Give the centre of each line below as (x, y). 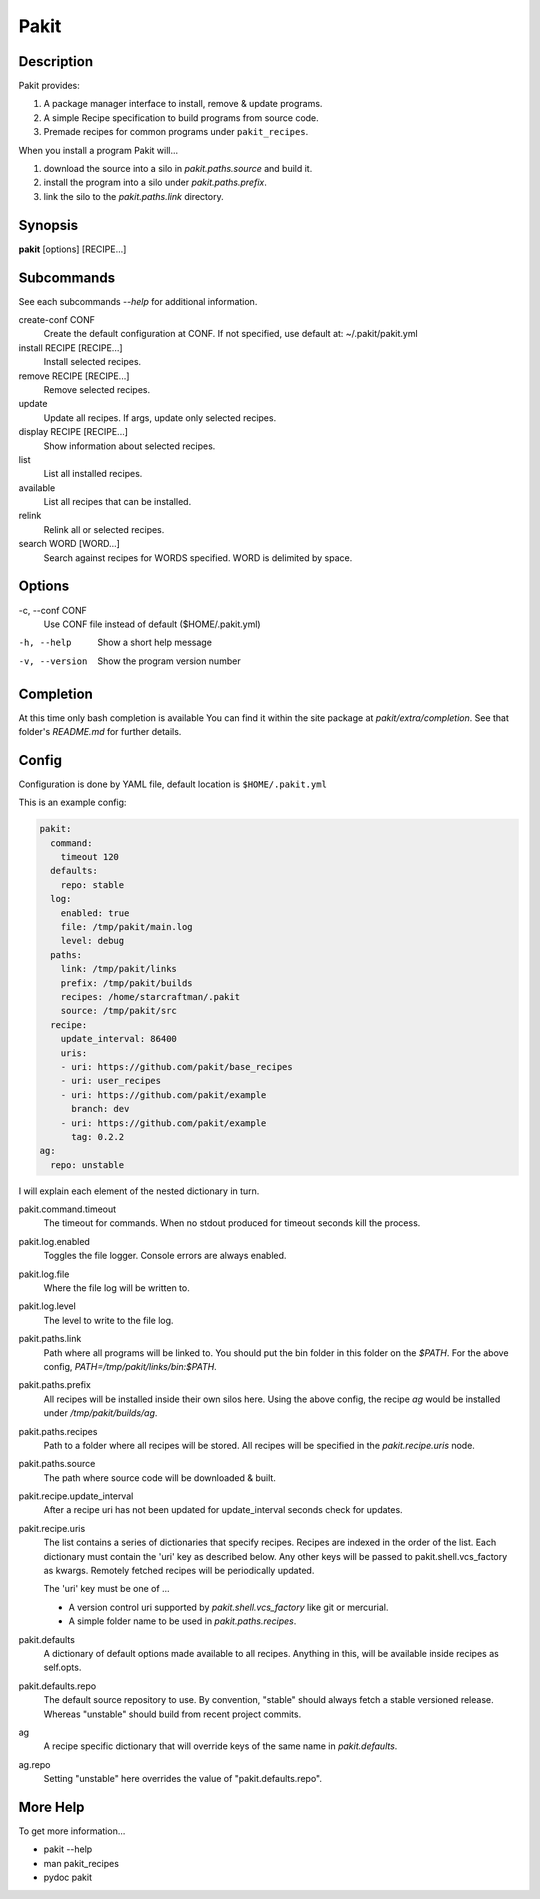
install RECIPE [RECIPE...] (71, 347)
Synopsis (48, 225)
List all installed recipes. (93, 474)
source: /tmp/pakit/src (118, 1011)
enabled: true (95, 913)
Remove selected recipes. (97, 389)
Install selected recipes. (92, 362)
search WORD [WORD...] (69, 544)
